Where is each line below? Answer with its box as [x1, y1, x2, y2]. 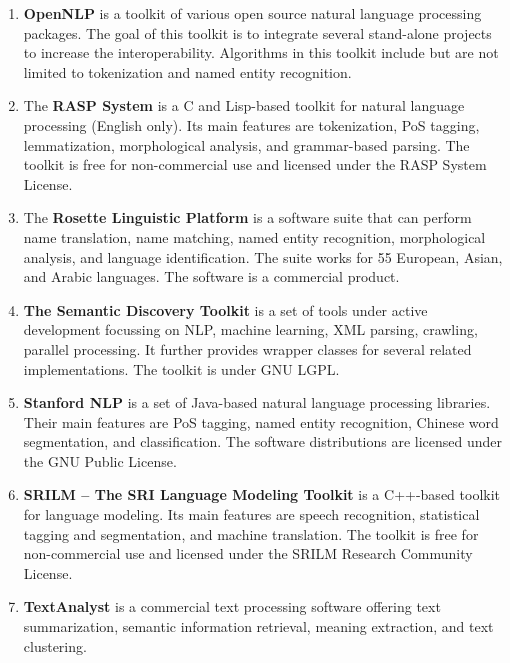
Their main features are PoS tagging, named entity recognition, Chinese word [23, 411, 499, 432]
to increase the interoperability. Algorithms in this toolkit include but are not [23, 42, 499, 63]
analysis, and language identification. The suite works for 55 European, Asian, [23, 246, 503, 267]
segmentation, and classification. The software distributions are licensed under [23, 431, 503, 452]
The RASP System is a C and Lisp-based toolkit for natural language [23, 95, 465, 116]
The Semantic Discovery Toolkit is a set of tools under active [23, 299, 428, 320]
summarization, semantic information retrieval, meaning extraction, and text [23, 616, 494, 637]
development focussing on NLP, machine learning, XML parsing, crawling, [23, 319, 478, 340]
